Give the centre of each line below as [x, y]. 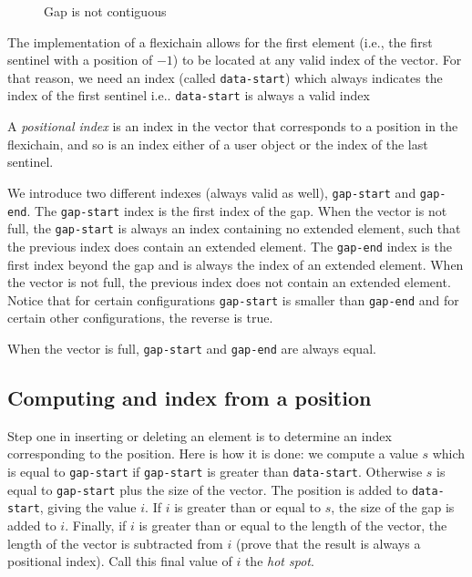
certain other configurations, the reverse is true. [140, 318]
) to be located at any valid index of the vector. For [317, 60]
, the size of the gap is [393, 507]
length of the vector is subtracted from [115, 543]
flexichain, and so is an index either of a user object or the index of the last [218, 144]
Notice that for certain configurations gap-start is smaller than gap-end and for [233, 299]
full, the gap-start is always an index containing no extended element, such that [234, 228]
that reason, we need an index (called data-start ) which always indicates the [225, 77]
